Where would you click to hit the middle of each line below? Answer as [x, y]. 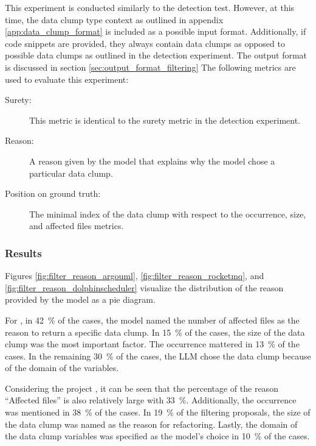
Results [23, 253]
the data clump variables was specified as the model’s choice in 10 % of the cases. [157, 436]
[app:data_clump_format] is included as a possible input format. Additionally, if [156, 31]
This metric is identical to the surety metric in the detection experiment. [165, 120]
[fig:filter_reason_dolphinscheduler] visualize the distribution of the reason [144, 287]
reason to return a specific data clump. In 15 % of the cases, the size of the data [155, 332]
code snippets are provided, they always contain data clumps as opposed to [145, 43]
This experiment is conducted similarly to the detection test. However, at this [150, 7]
